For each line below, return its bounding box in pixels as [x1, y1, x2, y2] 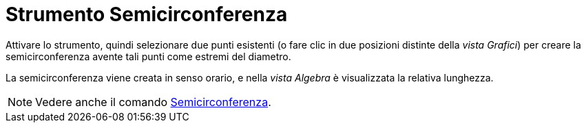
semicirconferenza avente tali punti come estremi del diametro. [6, 50, 291, 62]
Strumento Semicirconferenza [6, 3, 288, 26]
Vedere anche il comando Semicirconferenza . [35, 94, 271, 109]
